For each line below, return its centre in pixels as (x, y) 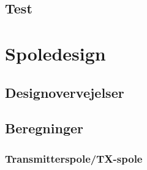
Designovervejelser (65, 92)
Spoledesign (55, 53)
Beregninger (44, 128)
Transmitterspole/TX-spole (74, 158)
